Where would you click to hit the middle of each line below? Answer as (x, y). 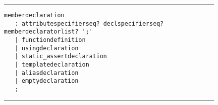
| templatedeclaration (52, 64)
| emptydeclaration (47, 81)
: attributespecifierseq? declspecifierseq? (89, 23)
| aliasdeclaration (47, 73)
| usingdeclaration (47, 48)
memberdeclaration (34, 15)
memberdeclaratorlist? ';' (48, 32)
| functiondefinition (50, 40)
